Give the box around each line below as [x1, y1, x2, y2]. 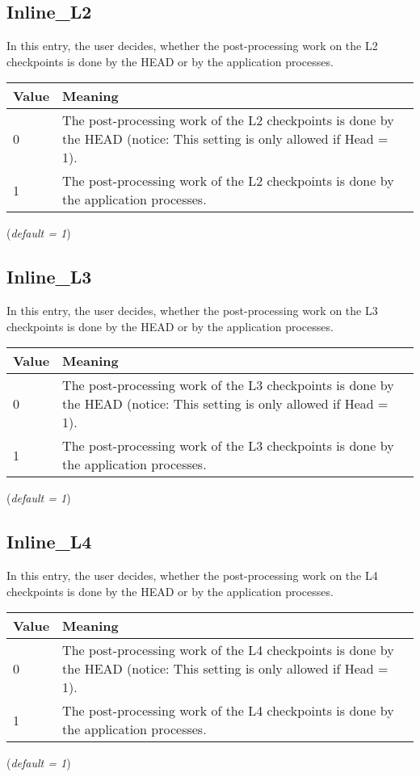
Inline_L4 [6, 529, 92, 554]
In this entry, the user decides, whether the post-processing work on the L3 [6, 302, 378, 319]
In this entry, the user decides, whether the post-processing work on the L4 [6, 567, 378, 584]
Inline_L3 [6, 264, 92, 289]
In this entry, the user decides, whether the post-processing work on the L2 [6, 37, 378, 54]
